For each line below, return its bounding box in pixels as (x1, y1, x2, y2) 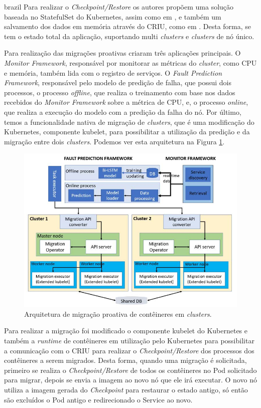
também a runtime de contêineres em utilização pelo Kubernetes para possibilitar (4, 335, 254, 345)
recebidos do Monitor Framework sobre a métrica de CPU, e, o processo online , (4, 97, 248, 107)
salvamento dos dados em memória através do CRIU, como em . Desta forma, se (4, 21, 251, 32)
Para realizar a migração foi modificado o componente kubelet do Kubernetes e (4, 325, 248, 336)
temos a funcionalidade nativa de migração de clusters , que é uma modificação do (4, 116, 254, 127)
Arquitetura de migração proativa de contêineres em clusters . (24, 308, 212, 319)
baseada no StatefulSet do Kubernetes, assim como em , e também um (4, 11, 221, 22)
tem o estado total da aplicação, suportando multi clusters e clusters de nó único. (4, 31, 254, 41)
